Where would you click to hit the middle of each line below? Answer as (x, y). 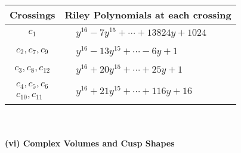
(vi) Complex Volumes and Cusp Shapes (90, 143)
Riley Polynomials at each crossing (148, 15)
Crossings (33, 15)
